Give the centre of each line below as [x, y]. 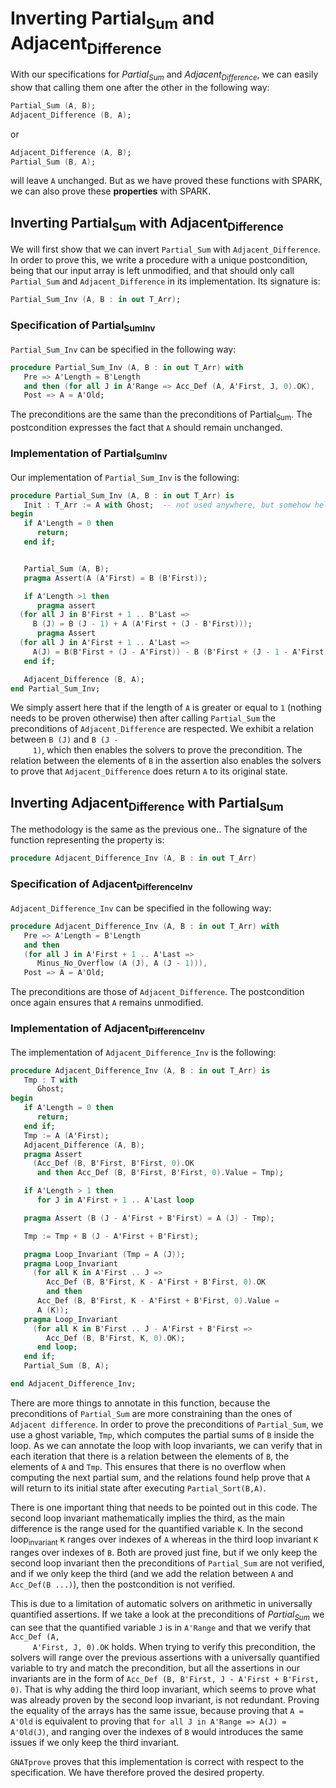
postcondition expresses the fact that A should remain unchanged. [146, 428]
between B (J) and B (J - [64, 739]
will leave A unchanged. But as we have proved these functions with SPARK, [166, 181]
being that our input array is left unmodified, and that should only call [152, 271]
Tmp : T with [50, 1080]
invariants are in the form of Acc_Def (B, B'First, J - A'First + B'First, [165, 1678]
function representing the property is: [87, 840]
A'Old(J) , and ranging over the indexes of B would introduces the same [157, 1731]
